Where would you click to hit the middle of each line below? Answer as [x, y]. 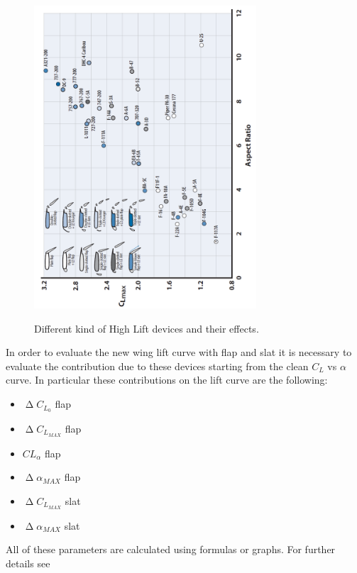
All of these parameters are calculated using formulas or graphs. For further [171, 549]
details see [28, 563]
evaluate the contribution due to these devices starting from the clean [157, 366]
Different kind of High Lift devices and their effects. [147, 328]
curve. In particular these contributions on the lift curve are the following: [167, 380]
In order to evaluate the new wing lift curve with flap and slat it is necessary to [179, 352]
